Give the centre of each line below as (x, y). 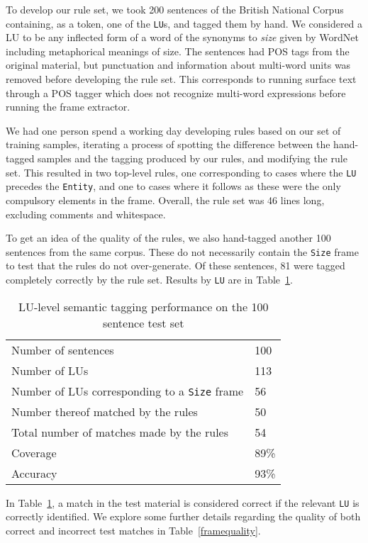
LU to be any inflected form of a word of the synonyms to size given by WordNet (182, 37)
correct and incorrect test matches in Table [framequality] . (133, 530)
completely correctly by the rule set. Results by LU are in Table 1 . (149, 279)
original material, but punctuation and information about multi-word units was (178, 65)
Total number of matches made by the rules (120, 432)
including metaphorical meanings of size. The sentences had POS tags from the (178, 51)
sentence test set (144, 323)
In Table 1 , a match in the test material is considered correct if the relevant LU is (183, 502)
